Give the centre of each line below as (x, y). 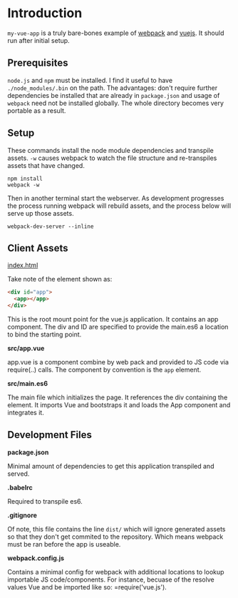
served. (19, 474)
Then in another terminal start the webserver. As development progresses (116, 198)
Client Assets (38, 248)
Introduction (45, 13)
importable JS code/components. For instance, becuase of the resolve (111, 579)
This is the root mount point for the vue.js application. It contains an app (113, 319)
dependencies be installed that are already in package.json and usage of (114, 95)
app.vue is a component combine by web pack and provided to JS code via (118, 362)
